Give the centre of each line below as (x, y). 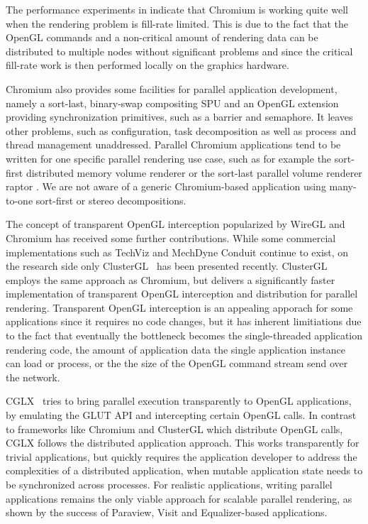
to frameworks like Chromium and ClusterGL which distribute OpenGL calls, (174, 429)
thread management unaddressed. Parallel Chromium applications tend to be (173, 144)
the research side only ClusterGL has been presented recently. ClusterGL (167, 266)
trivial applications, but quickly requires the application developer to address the (182, 456)
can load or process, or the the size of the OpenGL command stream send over (177, 363)
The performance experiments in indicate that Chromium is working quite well (177, 9)
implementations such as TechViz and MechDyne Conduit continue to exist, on (177, 252)
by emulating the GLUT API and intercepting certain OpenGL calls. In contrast (181, 415)
